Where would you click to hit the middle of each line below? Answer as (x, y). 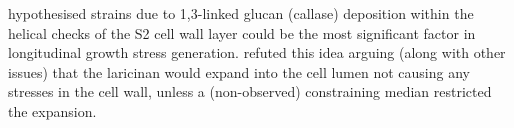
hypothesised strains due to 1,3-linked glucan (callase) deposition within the (241, 13)
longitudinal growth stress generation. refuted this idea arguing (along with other (257, 52)
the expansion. (52, 110)
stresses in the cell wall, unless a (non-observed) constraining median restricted (250, 91)
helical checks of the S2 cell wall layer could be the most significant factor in (242, 32)
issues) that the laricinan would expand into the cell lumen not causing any (239, 71)
